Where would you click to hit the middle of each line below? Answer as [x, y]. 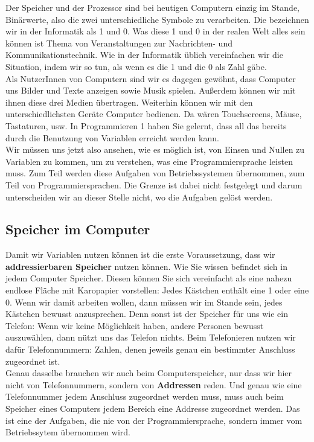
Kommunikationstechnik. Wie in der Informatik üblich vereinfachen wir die [144, 55]
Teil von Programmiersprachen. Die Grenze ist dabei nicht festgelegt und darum [154, 184]
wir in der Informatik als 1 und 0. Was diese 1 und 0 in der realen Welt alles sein [155, 31]
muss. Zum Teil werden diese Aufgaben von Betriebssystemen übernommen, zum [155, 173]
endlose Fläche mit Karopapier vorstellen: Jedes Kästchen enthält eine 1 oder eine [157, 290]
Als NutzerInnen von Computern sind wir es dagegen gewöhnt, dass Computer [151, 78]
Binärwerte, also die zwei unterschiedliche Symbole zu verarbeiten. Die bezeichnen [157, 19]
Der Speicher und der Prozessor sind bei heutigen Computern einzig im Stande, [152, 7]
